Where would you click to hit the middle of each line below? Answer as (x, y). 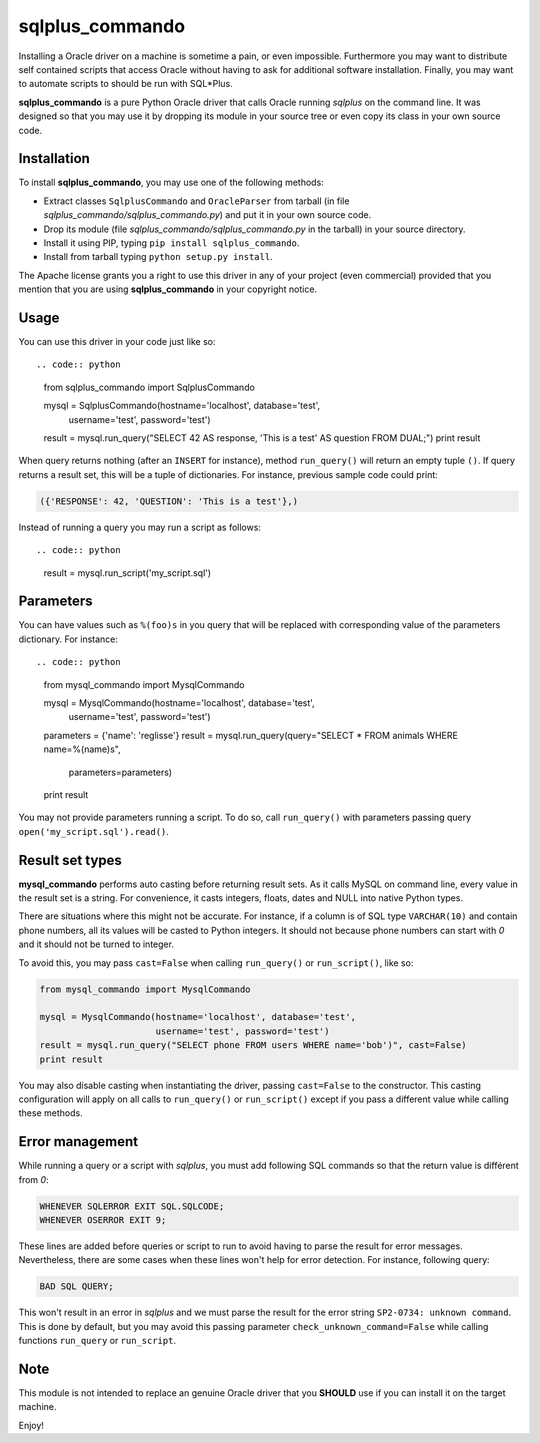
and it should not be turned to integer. (96, 944)
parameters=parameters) (120, 772)
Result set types (70, 860)
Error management (78, 1141)
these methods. (51, 1113)
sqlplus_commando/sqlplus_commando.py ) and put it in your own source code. (207, 215)
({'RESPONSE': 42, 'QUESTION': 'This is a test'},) (169, 501)
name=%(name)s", (82, 749)
